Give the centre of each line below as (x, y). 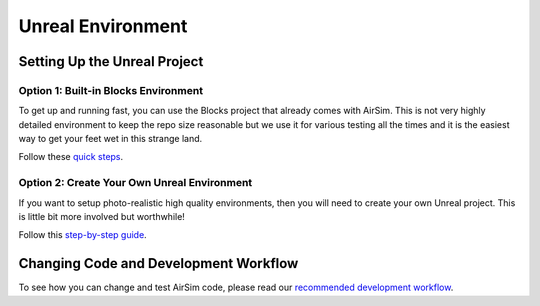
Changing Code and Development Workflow (158, 263)
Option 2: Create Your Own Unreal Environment (135, 183)
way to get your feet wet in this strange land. (110, 139)
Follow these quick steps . (71, 157)
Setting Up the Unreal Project (111, 61)
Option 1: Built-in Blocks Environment (111, 90)
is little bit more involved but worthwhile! (101, 217)
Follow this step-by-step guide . (82, 235)
